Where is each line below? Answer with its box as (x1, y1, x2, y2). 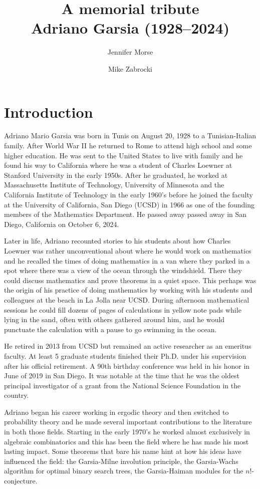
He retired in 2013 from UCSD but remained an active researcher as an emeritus (4, 341, 251, 351)
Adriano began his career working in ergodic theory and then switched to (4, 406, 229, 417)
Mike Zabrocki (108, 63, 152, 74)
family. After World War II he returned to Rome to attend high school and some (4, 140, 252, 151)
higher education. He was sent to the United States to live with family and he (4, 150, 243, 160)
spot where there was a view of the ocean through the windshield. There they (4, 265, 242, 276)
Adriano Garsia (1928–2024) (31, 18, 230, 38)
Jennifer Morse (107, 47, 153, 57)
